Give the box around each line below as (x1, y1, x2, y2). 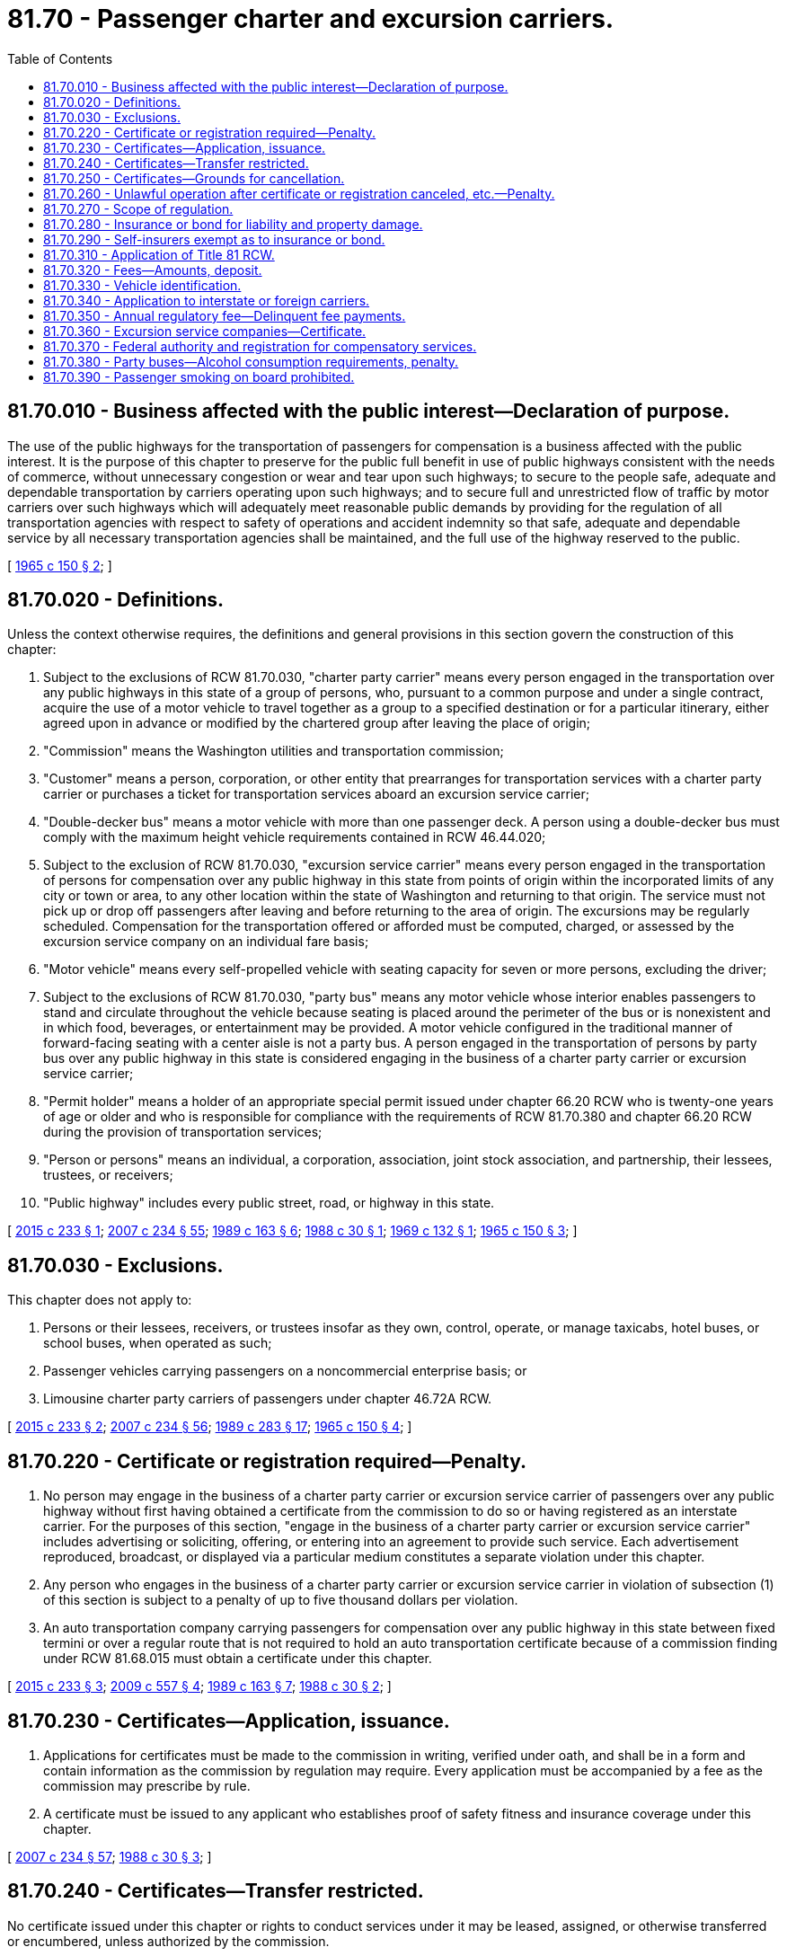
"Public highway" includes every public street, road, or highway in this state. (43, 1195, 495, 1211)
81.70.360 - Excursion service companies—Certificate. (43, 323, 367, 339)
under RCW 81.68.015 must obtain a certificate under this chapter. (43, 1651, 432, 1667)
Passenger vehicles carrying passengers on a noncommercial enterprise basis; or (43, 1363, 527, 1379)
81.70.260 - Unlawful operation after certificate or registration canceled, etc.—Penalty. (43, 185, 555, 201)
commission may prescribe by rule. (43, 1777, 251, 1793)
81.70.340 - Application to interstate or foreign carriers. (43, 292, 370, 308)
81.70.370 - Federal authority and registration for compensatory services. (43, 338, 477, 354)
